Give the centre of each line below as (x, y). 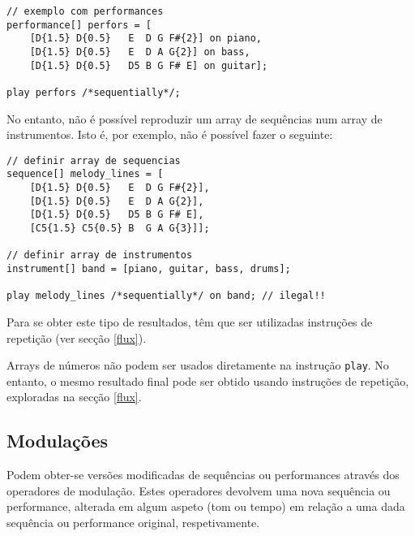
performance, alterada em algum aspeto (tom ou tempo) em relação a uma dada (206, 506)
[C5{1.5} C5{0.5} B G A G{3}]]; (120, 229)
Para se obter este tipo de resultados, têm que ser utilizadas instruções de (190, 322)
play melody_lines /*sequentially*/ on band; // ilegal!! (166, 296)
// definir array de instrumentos (100, 255)
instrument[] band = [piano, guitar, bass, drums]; (149, 269)
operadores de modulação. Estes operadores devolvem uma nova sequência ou (199, 490)
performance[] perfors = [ (79, 25)
